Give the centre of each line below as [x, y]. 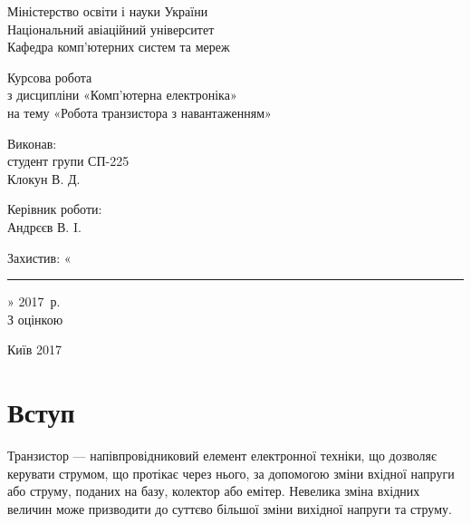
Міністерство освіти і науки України [108, 11]
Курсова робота [50, 77]
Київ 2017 [34, 349]
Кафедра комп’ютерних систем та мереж [119, 47]
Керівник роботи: [55, 209]
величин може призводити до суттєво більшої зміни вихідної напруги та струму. [230, 508]
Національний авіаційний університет [111, 29]
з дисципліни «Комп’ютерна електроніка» [122, 95]
